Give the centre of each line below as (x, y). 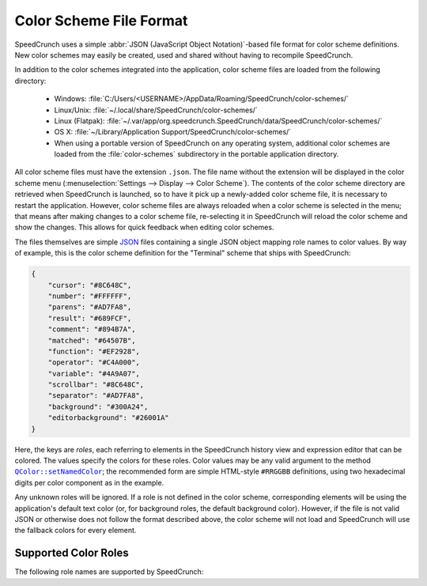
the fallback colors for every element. (76, 531)
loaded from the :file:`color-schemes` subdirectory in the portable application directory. (196, 154)
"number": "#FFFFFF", (90, 296)
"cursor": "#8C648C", (90, 285)
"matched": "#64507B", (92, 340)
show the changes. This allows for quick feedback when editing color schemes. (144, 227)
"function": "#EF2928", (94, 351)
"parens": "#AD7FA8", (90, 307)
